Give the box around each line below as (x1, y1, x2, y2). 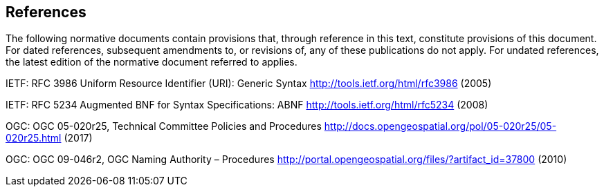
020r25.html (6, 132, 62, 144)
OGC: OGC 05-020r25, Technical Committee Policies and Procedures (6, 120, 322, 133)
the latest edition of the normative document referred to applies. (6, 56, 298, 68)
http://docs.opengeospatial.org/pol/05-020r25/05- (324, 120, 557, 133)
